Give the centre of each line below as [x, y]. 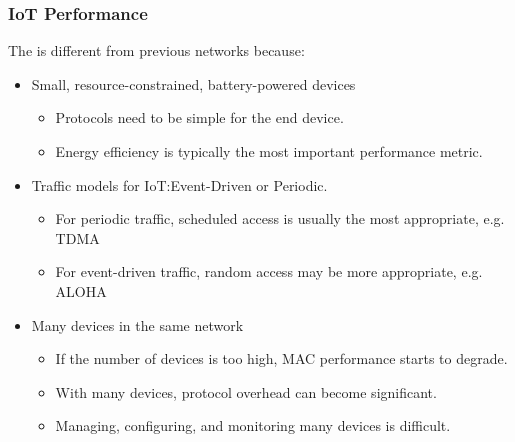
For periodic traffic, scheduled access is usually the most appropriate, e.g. [280, 218]
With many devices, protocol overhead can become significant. [246, 391]
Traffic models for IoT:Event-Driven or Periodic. [179, 184]
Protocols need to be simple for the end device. [199, 117]
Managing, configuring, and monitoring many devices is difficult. [253, 425]
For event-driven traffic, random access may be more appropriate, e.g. [269, 271]
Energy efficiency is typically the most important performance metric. [269, 151]
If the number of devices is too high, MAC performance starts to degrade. [281, 358]
